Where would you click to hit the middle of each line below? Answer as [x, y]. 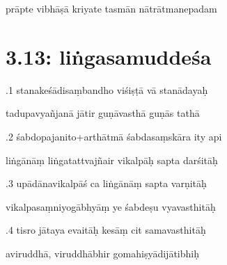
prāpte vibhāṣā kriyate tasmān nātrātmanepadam [111, 8]
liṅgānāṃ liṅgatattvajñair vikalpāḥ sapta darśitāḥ [112, 160]
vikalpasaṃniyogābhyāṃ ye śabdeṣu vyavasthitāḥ [111, 206]
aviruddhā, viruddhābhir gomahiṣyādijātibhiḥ [102, 253]
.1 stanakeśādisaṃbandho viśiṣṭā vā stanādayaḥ [107, 89]
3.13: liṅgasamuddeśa [109, 56]
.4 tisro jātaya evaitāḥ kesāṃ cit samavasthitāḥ [106, 230]
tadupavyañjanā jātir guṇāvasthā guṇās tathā [103, 113]
